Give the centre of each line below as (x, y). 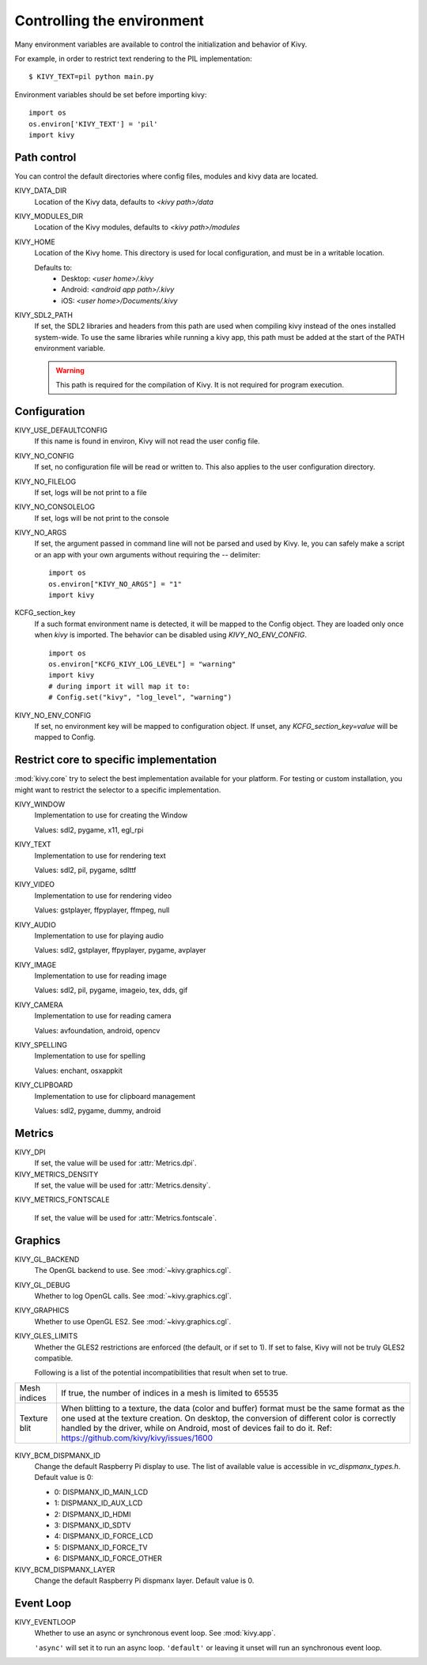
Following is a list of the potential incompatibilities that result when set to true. (161, 1372)
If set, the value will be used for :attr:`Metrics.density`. (123, 1185)
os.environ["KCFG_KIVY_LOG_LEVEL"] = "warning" (142, 664)
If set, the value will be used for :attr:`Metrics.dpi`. (115, 1163)
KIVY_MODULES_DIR (49, 216)
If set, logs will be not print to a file (91, 492)
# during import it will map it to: (119, 686)
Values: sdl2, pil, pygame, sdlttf (85, 870)
